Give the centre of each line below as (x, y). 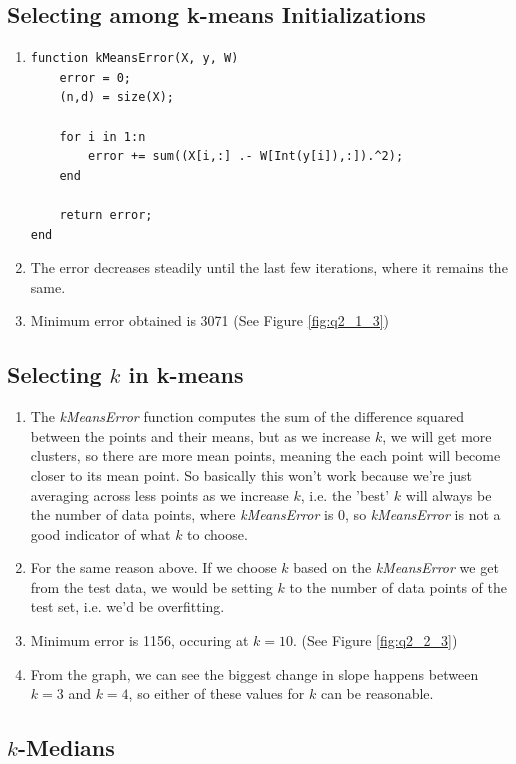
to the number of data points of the (398, 586)
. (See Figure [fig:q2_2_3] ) (375, 640)
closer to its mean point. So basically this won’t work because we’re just (251, 474)
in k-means (186, 374)
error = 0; (95, 77)
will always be (448, 494)
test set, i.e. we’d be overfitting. (127, 606)
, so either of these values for (216, 693)
